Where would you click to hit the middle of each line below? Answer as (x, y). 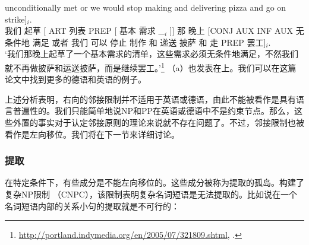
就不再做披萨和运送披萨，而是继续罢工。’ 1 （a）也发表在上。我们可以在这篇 (151, 66)
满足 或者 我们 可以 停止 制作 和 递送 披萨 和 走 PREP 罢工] (149, 42)
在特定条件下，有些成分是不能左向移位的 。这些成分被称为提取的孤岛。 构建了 (154, 182)
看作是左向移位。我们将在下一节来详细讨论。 (92, 134)
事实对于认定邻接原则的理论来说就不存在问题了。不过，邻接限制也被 (171, 122)
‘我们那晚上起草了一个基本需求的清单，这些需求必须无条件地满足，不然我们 (152, 54)
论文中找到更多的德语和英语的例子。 (75, 79)
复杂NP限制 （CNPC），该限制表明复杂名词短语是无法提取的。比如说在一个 (151, 194)
